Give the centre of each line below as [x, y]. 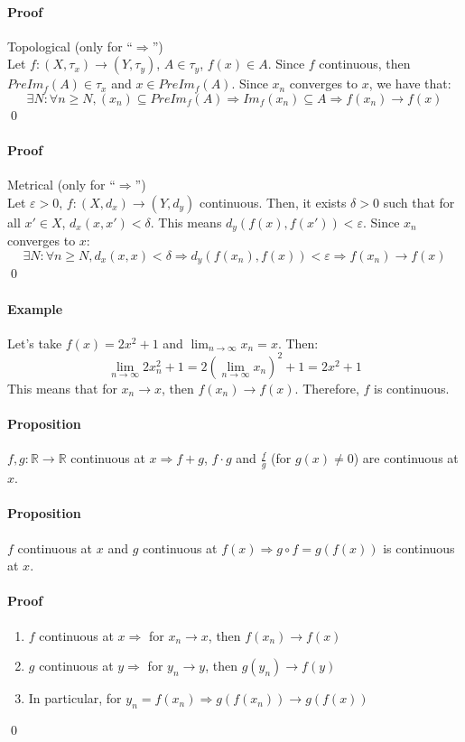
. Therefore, [327, 388]
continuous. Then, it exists [273, 202]
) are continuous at [406, 458]
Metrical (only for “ [61, 185]
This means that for [62, 388]
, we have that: [410, 83]
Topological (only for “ [70, 46]
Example [35, 308]
